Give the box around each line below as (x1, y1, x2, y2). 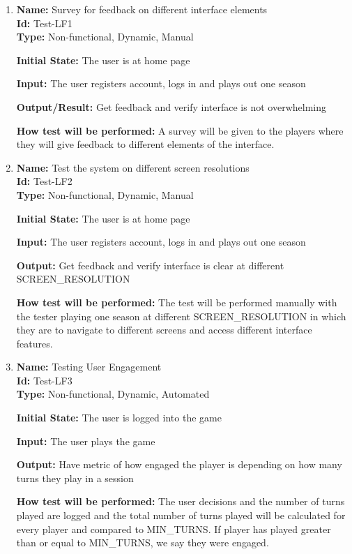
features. (16, 336, 53, 350)
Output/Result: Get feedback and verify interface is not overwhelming (16, 99, 326, 114)
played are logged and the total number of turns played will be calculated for (16, 508, 346, 523)
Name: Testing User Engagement (16, 359, 162, 374)
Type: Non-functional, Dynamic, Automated (16, 387, 210, 401)
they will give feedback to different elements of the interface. (16, 137, 275, 151)
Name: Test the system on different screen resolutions (16, 160, 250, 174)
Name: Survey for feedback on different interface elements (16, 2, 268, 16)
